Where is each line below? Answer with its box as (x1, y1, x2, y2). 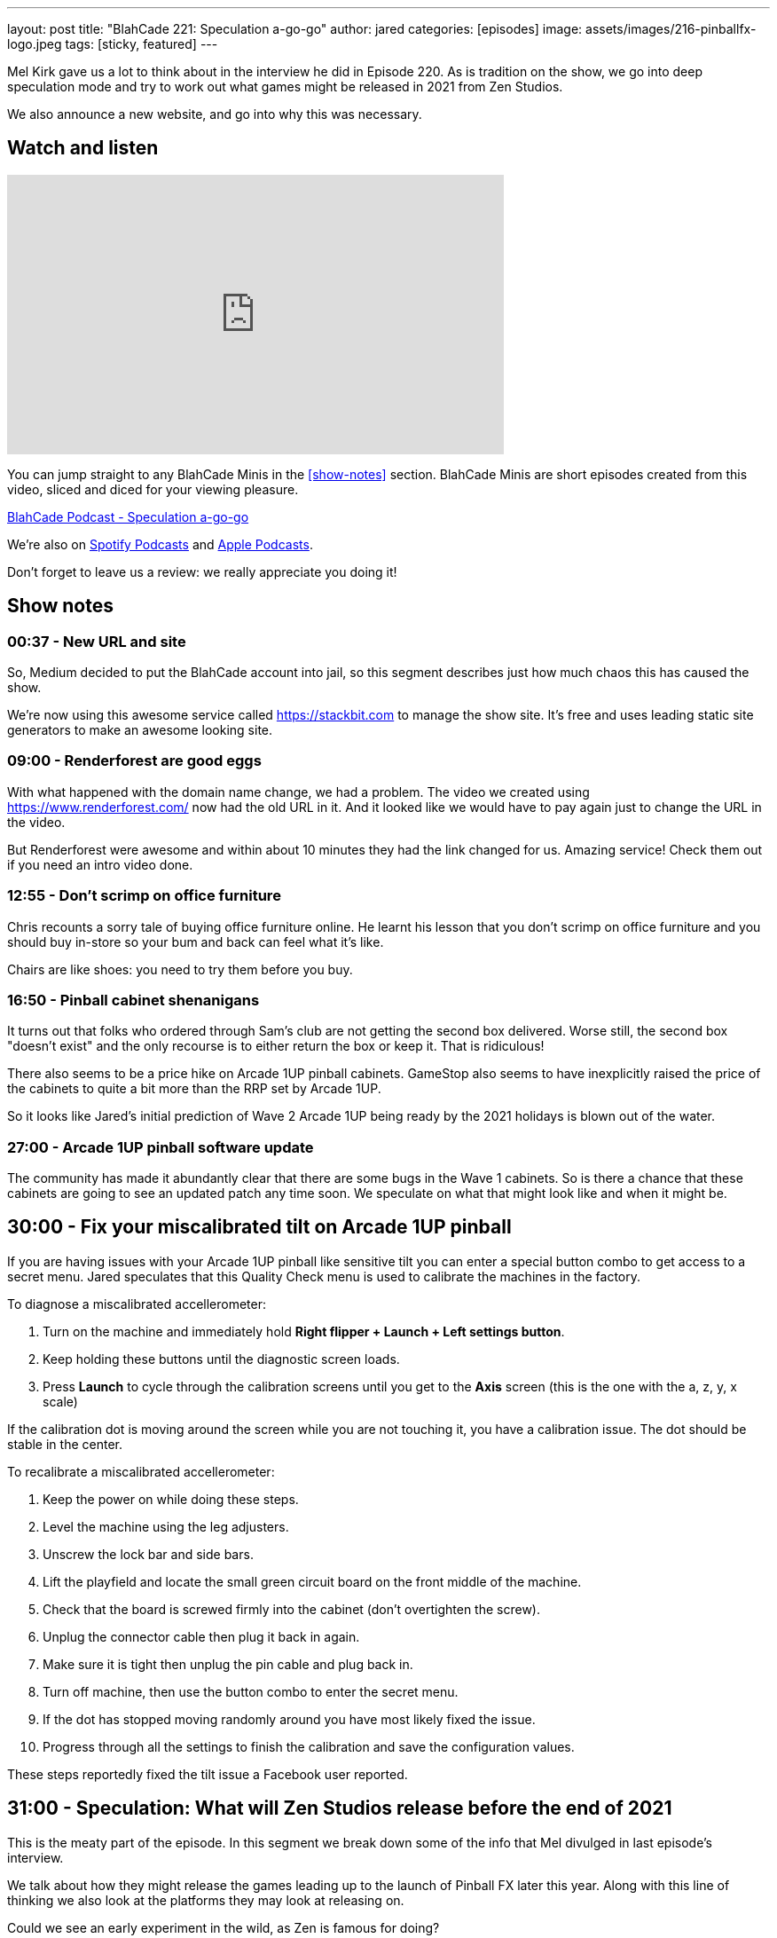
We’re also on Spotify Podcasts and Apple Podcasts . (7, 536, 313, 552)
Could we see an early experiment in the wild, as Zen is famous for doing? (7, 1919, 440, 1935)
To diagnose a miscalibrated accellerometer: (7, 1296, 267, 1312)
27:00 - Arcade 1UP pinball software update (7, 1138, 314, 1156)
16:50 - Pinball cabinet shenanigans (7, 990, 260, 1009)
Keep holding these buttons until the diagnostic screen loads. (43, 1351, 400, 1367)
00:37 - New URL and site (7, 632, 186, 650)
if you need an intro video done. (7, 856, 193, 872)
